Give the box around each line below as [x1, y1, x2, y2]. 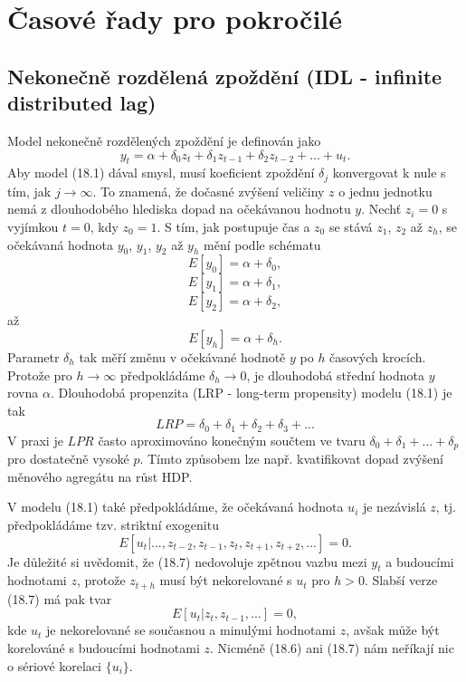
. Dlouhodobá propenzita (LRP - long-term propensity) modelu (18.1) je [50, 383, 452, 402]
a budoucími [385, 552, 454, 571]
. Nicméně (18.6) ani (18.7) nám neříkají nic [210, 639, 454, 658]
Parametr [7, 347, 60, 366]
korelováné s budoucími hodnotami [7, 639, 200, 658]
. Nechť [361, 199, 402, 218]
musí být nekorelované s [159, 571, 292, 590]
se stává [328, 217, 373, 235]
